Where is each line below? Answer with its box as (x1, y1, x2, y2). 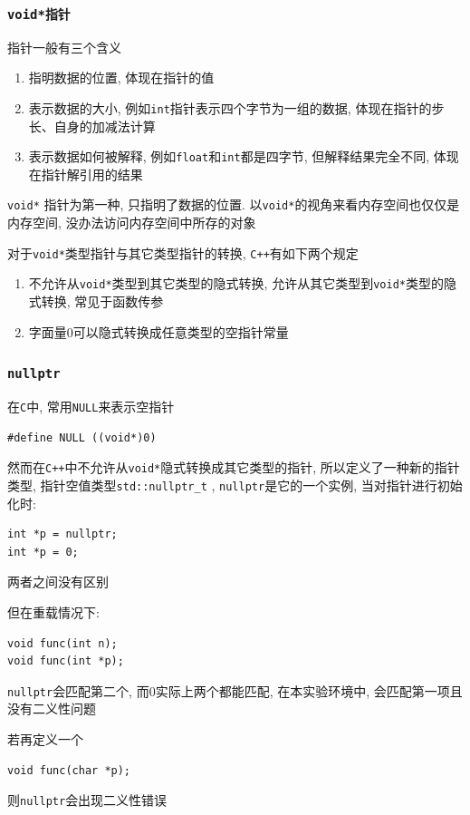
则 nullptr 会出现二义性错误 (7, 791, 168, 810)
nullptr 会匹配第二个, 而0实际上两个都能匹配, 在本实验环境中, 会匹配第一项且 (7, 681, 463, 700)
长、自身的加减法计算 (28, 116, 156, 135)
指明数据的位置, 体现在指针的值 (28, 68, 215, 87)
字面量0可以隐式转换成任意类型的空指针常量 (28, 322, 289, 341)
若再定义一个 (7, 729, 83, 748)
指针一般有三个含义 (7, 37, 121, 56)
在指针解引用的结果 (28, 164, 143, 183)
